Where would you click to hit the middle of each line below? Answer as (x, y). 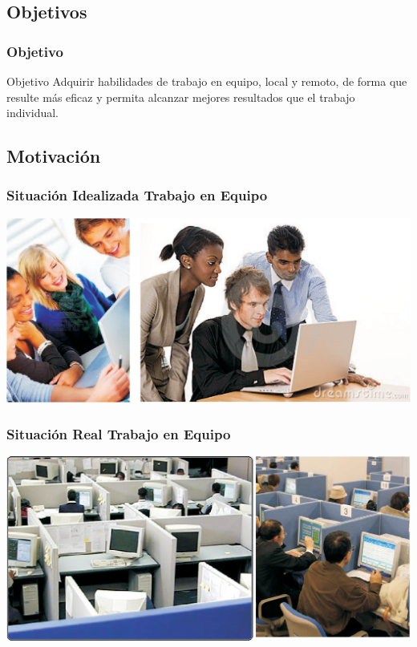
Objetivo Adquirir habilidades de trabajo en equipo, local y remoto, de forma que (207, 81)
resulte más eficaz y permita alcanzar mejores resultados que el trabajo (181, 97)
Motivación (54, 156)
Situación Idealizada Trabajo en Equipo (137, 195)
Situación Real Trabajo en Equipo (119, 433)
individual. (32, 113)
